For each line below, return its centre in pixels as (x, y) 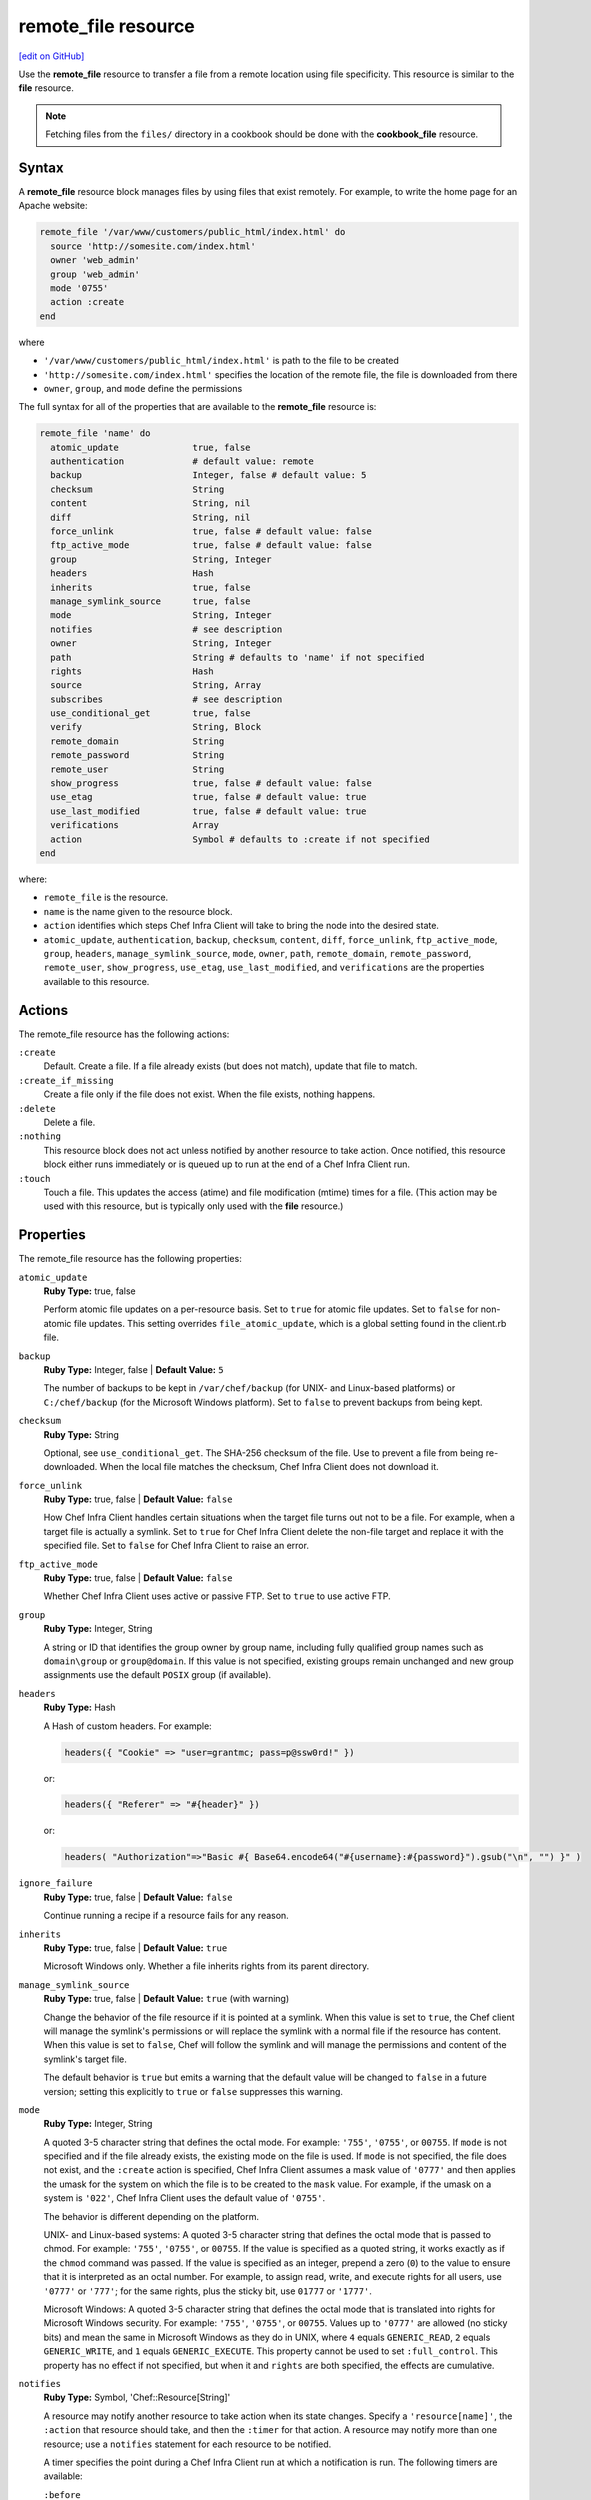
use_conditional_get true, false (150, 713)
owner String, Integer (161, 643)
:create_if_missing (66, 1080)
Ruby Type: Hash (79, 1707)
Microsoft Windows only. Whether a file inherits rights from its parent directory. (206, 1966)
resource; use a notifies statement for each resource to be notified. (187, 2444)
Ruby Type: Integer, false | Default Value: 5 (133, 1369)
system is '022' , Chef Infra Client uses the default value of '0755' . (184, 2198)
